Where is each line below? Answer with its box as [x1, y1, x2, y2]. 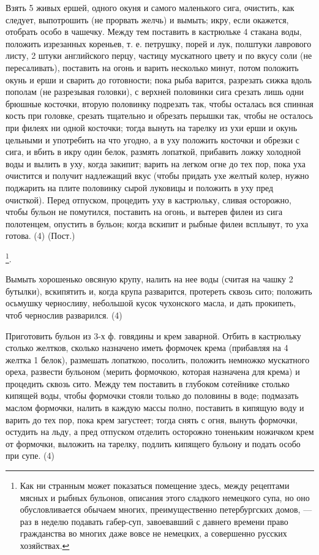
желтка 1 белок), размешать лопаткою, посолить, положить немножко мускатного [6, 353, 310, 366]
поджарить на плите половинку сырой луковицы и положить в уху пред [6, 181, 274, 194]
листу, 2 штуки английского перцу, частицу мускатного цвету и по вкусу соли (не [6, 49, 312, 62]
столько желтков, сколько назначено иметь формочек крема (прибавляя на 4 [6, 341, 288, 354]
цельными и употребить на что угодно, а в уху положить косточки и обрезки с [6, 133, 300, 146]
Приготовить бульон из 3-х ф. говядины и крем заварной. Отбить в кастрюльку [6, 329, 301, 342]
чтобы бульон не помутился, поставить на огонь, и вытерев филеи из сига [6, 205, 283, 218]
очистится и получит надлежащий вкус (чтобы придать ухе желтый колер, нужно [6, 169, 309, 182]
